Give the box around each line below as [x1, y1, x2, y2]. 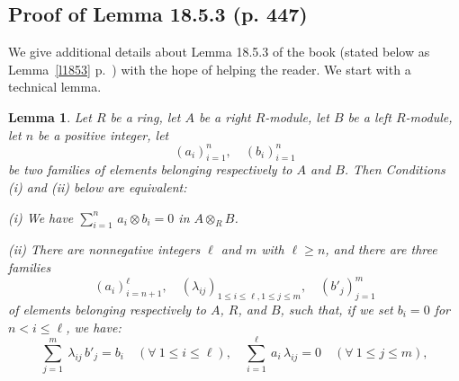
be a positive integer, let [38, 125, 169, 144]
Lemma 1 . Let [8, 107, 92, 126]
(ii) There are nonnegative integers [8, 240, 201, 259]
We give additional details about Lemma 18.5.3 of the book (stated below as [8, 42, 430, 61]
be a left [347, 107, 391, 126]
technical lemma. [8, 77, 102, 96]
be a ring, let [110, 107, 181, 126]
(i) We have [8, 208, 74, 226]
